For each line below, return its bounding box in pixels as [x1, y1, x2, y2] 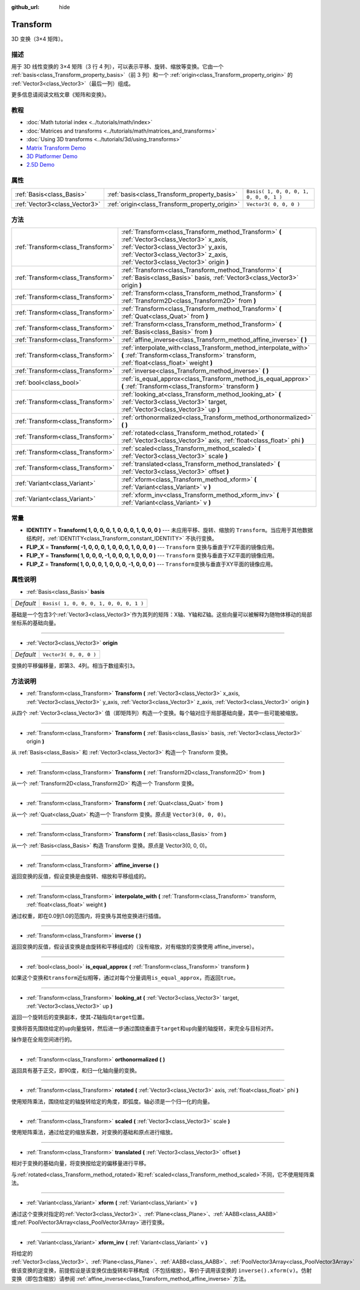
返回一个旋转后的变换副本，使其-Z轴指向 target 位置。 [11, 1014, 148, 1021]
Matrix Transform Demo [26, 144, 86, 151]
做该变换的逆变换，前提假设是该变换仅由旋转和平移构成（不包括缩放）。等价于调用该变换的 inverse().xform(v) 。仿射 [11, 1266, 312, 1274]
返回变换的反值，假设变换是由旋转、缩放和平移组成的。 [11, 873, 150, 880]
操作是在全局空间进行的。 [11, 1036, 75, 1043]
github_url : [11, 4, 39, 10]
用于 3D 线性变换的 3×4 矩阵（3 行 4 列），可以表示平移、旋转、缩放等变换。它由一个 [11, 63, 224, 70]
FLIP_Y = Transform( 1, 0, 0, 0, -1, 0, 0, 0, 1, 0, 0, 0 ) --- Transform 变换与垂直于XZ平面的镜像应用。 [26, 552, 278, 559]
